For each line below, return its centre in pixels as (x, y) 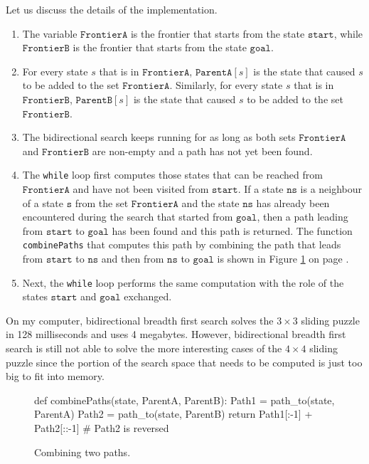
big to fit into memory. (55, 376)
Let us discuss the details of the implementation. (112, 9)
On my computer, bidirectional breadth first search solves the (140, 320)
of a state (43, 202)
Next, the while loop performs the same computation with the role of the (183, 282)
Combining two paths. (82, 452)
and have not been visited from (141, 189)
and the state (210, 202)
